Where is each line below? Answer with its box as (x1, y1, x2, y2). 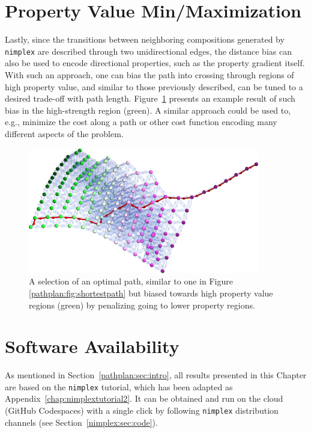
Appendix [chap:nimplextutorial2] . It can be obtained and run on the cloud (5, 392, 283, 405)
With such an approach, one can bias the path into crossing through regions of (5, 68, 294, 81)
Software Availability (5, 334, 180, 358)
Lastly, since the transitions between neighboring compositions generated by (5, 33, 285, 46)
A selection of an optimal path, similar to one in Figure (29, 275, 233, 287)
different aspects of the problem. (5, 127, 124, 140)
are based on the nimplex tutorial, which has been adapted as (5, 380, 233, 393)
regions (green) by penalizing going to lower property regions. (29, 298, 255, 311)
